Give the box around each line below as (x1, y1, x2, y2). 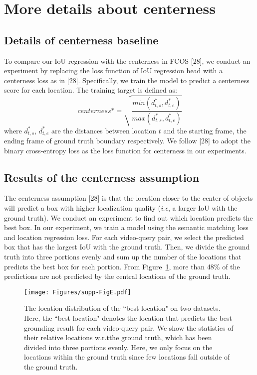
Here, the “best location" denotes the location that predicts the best (24, 312, 233, 323)
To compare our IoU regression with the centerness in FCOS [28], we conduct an (4, 55, 251, 66)
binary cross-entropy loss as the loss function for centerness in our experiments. (4, 145, 247, 155)
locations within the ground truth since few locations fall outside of (24, 352, 230, 362)
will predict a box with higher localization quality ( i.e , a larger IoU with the (4, 202, 238, 213)
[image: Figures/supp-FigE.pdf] (24, 288, 131, 296)
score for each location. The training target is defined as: (4, 85, 177, 95)
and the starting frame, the (163, 125, 247, 135)
